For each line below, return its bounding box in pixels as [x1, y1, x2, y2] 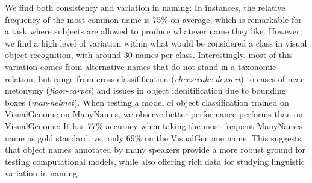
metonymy [5, 84, 43, 97]
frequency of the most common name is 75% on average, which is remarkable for [5, 13, 302, 25]
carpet [69, 84, 91, 97]
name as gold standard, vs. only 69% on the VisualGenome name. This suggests [5, 131, 301, 144]
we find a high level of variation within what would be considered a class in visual [5, 36, 307, 49]
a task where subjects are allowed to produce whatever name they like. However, [5, 25, 302, 37]
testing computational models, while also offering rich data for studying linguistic [5, 155, 305, 167]
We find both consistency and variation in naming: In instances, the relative [5, 1, 285, 13]
